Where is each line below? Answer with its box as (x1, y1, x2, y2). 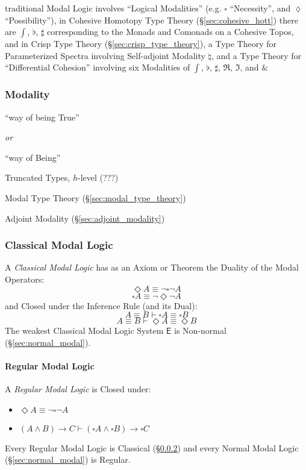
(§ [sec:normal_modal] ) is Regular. (5, 453, 131, 466)
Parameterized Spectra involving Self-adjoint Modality (5, 49, 205, 61)
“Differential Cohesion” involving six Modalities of (5, 61, 190, 74)
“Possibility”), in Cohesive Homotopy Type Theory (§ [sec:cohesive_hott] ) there (5, 13, 298, 26)
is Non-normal (174, 324, 226, 337)
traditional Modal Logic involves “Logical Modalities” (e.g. (5, 2, 222, 14)
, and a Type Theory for (211, 49, 301, 61)
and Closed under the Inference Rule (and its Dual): (5, 299, 198, 312)
